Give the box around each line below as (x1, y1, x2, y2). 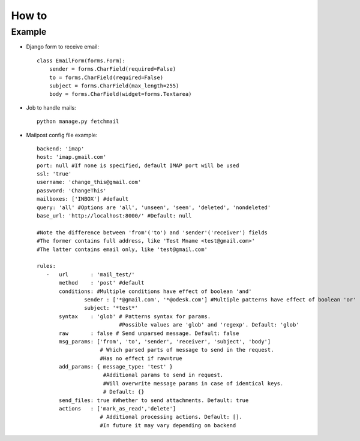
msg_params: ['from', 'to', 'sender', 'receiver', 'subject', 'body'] (59, 338, 271, 345)
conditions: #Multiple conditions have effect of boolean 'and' (59, 288, 252, 295)
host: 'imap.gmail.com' (37, 153, 107, 161)
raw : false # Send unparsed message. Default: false (59, 330, 239, 337)
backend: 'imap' (37, 145, 85, 152)
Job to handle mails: (26, 104, 76, 111)
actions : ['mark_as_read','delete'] (59, 405, 176, 412)
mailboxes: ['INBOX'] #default (37, 195, 129, 203)
